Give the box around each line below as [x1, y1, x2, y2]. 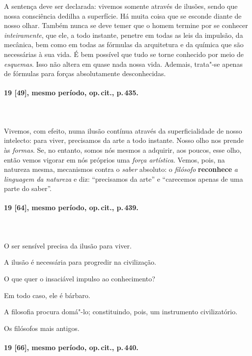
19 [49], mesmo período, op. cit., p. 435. [4, 87, 139, 98]
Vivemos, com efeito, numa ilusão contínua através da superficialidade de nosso [4, 125, 242, 136]
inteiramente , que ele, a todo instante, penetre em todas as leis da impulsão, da [4, 29, 243, 40]
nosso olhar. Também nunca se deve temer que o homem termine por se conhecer [4, 20, 248, 30]
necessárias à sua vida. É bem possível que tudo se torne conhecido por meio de [4, 49, 244, 59]
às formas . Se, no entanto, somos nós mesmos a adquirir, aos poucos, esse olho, [4, 144, 242, 155]
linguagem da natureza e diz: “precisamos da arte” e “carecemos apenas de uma [4, 173, 243, 184]
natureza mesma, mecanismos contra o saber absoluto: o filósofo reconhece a [4, 164, 238, 174]
